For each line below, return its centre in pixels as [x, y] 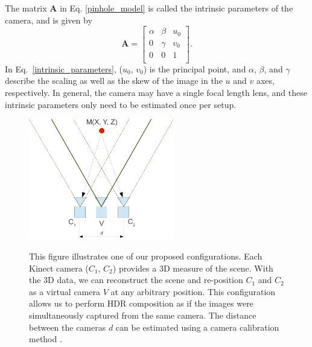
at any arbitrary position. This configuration [193, 291]
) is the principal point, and [195, 68]
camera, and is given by [49, 20]
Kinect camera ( [59, 268]
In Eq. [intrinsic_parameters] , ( [64, 68]
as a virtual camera [65, 291]
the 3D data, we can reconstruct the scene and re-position [136, 280]
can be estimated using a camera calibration [197, 327]
